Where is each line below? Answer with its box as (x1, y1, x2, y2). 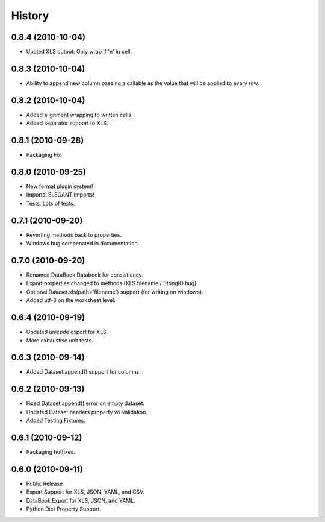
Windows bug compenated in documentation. (26, 240, 140, 247)
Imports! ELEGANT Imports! (26, 191, 94, 198)
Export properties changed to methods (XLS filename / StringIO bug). (26, 280, 199, 287)
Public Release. (26, 480, 64, 487)
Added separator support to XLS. (26, 119, 108, 127)
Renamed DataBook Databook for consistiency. (26, 271, 144, 278)
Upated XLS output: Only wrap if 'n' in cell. (26, 48, 132, 55)
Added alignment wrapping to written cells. (26, 111, 133, 118)
